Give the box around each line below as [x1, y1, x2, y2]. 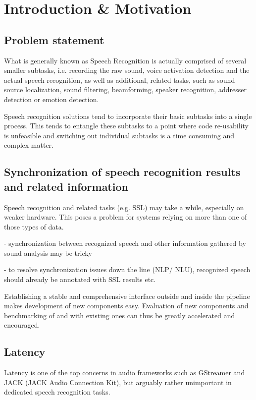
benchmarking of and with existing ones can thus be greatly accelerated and [4, 310, 235, 320]
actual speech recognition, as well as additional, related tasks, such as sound [4, 74, 235, 85]
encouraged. [4, 320, 40, 330]
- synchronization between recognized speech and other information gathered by [4, 238, 246, 248]
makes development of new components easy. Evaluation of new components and [4, 300, 249, 311]
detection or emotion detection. [4, 94, 99, 104]
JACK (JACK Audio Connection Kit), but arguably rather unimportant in [4, 377, 232, 387]
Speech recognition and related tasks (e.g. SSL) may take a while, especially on [4, 202, 244, 212]
